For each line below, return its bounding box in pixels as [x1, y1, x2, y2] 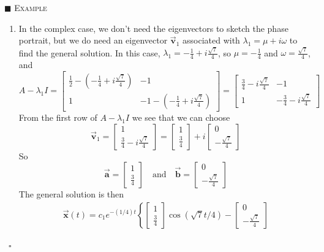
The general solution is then [18, 188, 124, 200]
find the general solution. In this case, [18, 46, 160, 59]
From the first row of [18, 110, 97, 123]
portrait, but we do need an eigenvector [18, 34, 168, 47]
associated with [182, 34, 240, 47]
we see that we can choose [132, 110, 230, 123]
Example [14, 1, 47, 13]
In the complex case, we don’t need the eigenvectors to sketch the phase [18, 21, 288, 34]
